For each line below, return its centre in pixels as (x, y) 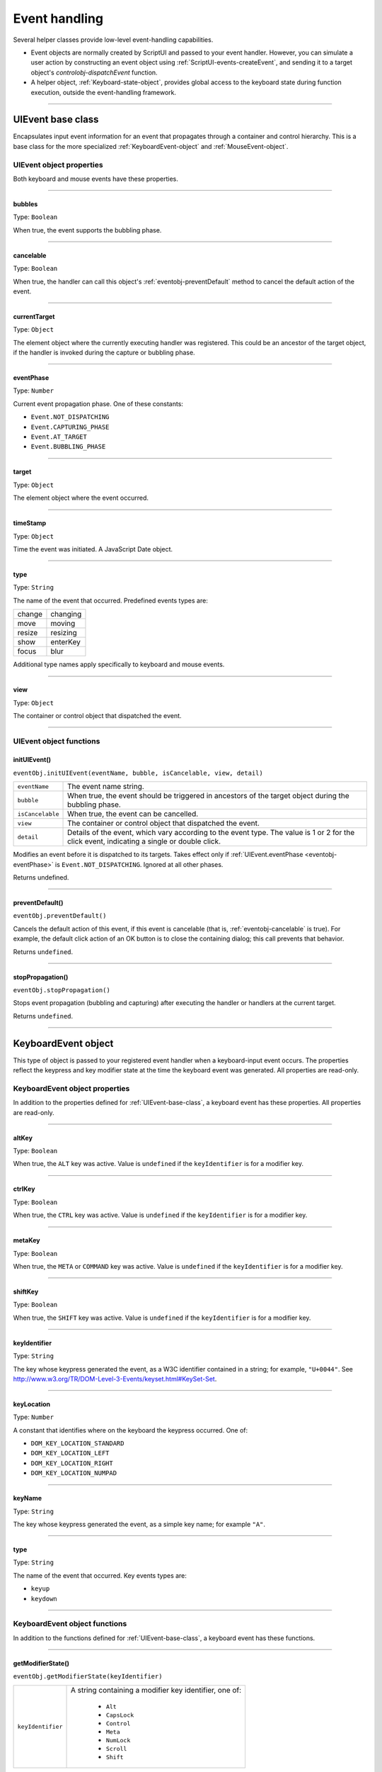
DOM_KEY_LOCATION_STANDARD (77, 1443)
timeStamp (30, 523)
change (30, 615)
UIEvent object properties (58, 164)
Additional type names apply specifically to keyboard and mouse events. (119, 664)
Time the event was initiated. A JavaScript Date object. (93, 549)
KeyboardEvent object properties (71, 1088)
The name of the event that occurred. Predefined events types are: (110, 600)
